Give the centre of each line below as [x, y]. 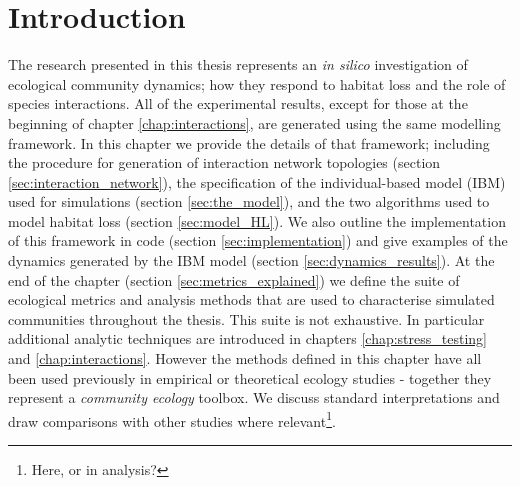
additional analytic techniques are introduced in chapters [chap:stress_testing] [247, 338]
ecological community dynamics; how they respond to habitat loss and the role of [257, 83]
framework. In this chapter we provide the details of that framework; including [249, 142]
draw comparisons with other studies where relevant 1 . [172, 419]
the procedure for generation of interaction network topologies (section [224, 162]
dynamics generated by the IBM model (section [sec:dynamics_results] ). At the [251, 260]
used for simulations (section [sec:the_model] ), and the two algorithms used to [249, 201]
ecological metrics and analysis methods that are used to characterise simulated [251, 299]
